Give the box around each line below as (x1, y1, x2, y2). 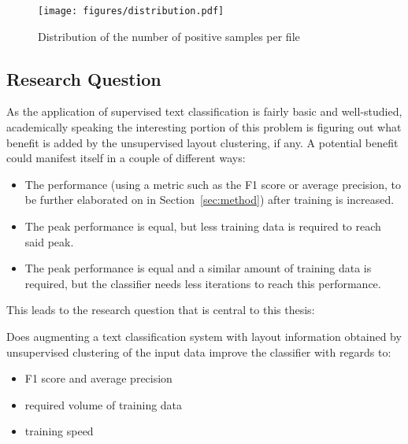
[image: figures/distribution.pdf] (38, 6, 224, 17)
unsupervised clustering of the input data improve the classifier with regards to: (6, 343, 391, 360)
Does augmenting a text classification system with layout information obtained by (6, 327, 402, 344)
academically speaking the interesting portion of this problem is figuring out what (6, 119, 402, 135)
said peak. (24, 233, 74, 250)
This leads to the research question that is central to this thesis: (6, 302, 315, 318)
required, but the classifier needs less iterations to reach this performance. (24, 275, 381, 291)
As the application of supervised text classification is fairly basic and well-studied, (6, 103, 402, 120)
